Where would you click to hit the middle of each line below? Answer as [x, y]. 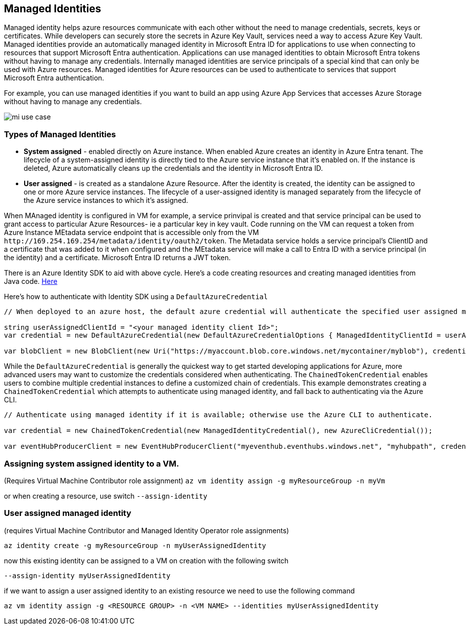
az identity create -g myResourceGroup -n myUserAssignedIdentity [135, 545]
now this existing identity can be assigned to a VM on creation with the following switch [146, 560]
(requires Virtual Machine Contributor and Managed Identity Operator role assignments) [147, 530]
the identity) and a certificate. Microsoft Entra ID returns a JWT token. [117, 258]
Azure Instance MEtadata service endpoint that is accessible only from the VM [132, 233]
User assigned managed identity [68, 513]
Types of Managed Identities [60, 134]
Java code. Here [31, 281]
